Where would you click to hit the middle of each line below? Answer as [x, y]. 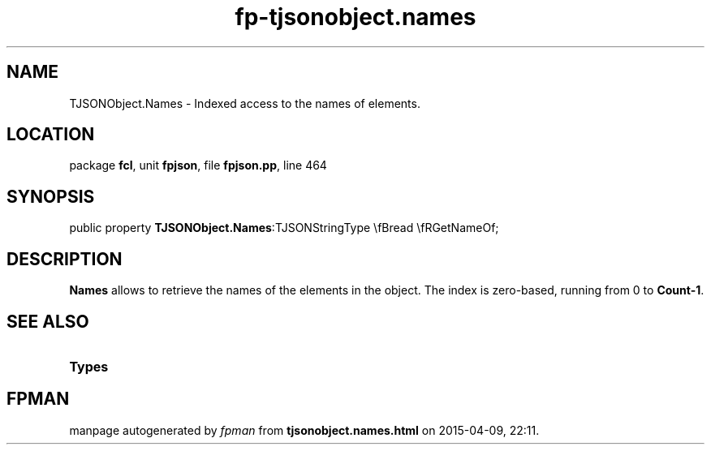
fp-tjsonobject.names [355, 17]
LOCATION [51, 135]
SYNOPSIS [51, 196]
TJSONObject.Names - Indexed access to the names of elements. [245, 103]
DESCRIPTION [65, 259]
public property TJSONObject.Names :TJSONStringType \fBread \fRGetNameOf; [284, 228]
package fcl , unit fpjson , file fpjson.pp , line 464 [198, 165]
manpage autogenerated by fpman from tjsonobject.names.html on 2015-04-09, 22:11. [304, 430]
